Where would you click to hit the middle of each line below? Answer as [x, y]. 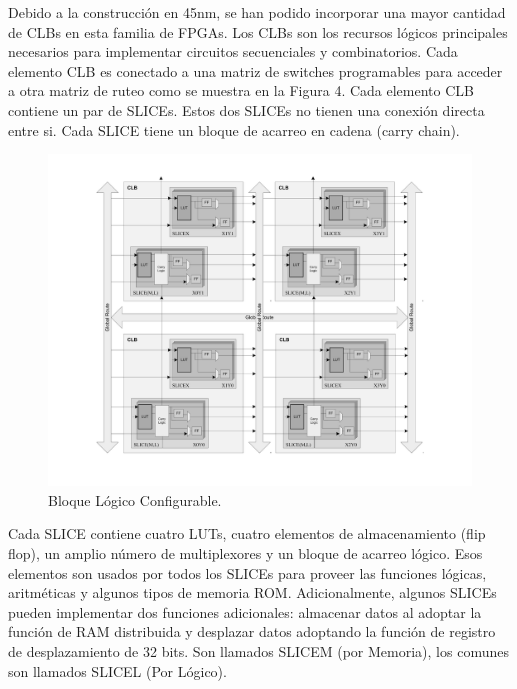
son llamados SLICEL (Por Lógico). [117, 670]
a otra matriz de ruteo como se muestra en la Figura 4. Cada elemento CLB [241, 90]
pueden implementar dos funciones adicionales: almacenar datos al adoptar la [245, 611]
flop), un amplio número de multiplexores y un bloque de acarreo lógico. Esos [245, 553]
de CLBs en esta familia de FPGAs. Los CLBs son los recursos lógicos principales [258, 31]
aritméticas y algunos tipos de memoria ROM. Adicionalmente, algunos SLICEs [252, 592]
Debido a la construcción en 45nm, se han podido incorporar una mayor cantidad [257, 12]
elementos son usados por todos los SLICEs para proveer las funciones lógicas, [247, 572]
